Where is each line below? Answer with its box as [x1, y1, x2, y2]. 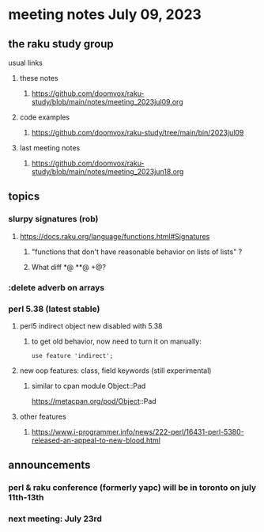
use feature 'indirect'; [31, 351, 114, 359]
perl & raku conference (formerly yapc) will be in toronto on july [8, 482, 257, 493]
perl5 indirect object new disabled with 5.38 [19, 321, 163, 330]
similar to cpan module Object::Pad [31, 381, 146, 390]
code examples [19, 112, 70, 122]
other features [19, 412, 66, 421]
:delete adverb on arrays [8, 282, 105, 293]
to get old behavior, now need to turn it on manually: [31, 336, 202, 346]
